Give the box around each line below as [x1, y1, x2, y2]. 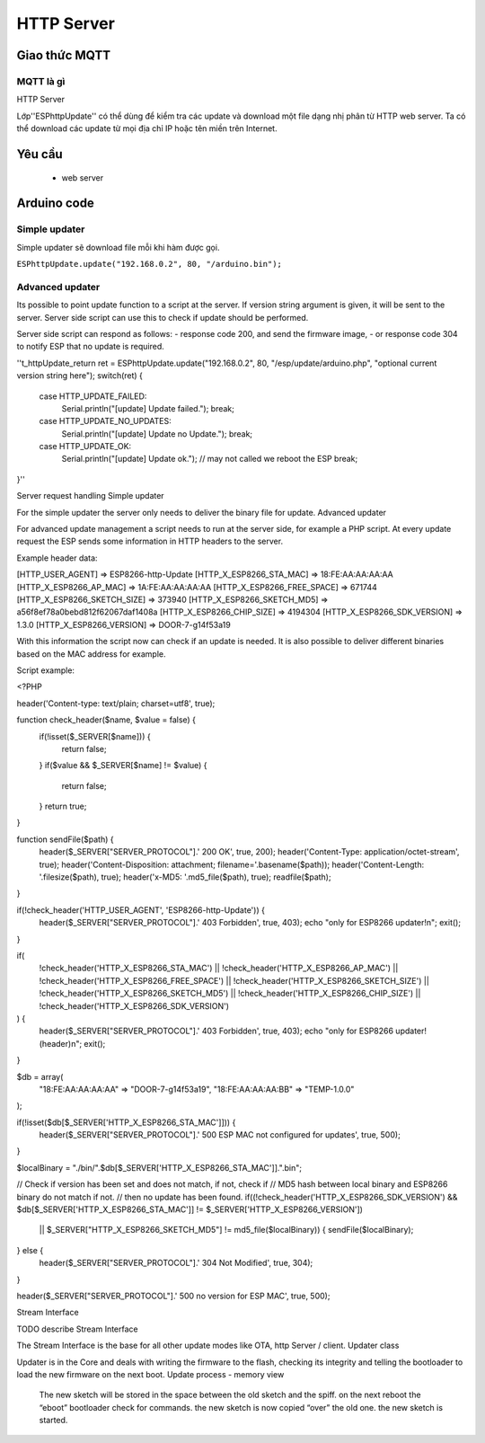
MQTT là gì [16, 75, 66, 87]
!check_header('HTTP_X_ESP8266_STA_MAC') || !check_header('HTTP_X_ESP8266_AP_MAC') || [39, 962, 399, 974]
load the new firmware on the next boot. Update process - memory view [16, 1368, 285, 1379]
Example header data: [16, 553, 98, 563]
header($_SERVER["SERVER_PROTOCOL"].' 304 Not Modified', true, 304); [39, 1258, 313, 1269]
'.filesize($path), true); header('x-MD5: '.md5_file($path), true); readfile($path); [39, 872, 331, 882]
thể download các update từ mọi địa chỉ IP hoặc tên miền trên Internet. [16, 123, 278, 134]
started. [39, 1415, 68, 1426]
